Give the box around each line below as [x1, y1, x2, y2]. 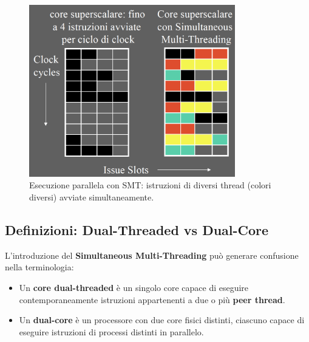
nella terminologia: [5, 261, 74, 273]
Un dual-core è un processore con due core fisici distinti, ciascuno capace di [19, 313, 305, 326]
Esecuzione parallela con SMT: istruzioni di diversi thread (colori [29, 179, 271, 191]
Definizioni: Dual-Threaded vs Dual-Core [5, 220, 269, 239]
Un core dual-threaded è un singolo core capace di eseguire [19, 281, 249, 293]
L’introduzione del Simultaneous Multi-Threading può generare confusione [5, 248, 299, 261]
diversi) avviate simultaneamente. [29, 190, 154, 203]
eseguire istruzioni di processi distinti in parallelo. [19, 325, 204, 338]
